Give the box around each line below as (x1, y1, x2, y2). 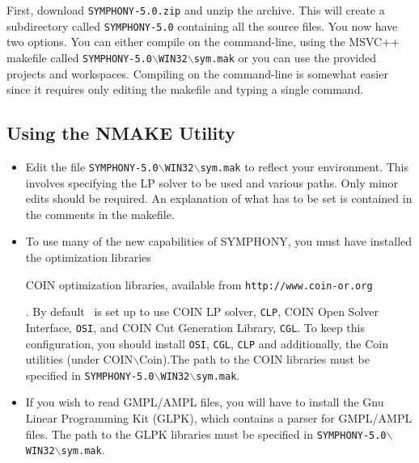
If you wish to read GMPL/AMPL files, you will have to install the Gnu (25, 394, 384, 410)
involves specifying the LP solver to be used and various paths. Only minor (25, 174, 399, 191)
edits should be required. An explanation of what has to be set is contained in (25, 190, 413, 207)
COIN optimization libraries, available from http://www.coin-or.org (25, 276, 373, 293)
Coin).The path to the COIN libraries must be (139, 351, 370, 368)
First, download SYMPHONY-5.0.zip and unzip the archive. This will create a (6, 2, 385, 18)
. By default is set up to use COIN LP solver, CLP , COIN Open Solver (25, 303, 379, 320)
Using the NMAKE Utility (6, 120, 235, 145)
